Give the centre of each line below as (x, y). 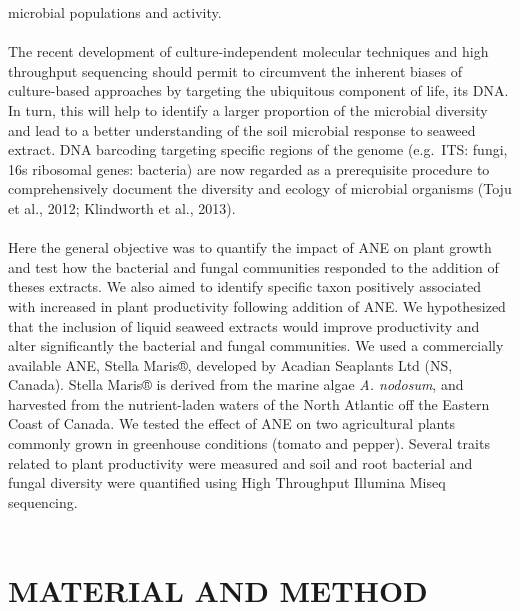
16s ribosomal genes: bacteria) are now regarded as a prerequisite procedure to (249, 168)
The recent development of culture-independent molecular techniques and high (248, 51)
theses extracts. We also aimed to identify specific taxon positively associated (245, 286)
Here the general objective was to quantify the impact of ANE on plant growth (250, 247)
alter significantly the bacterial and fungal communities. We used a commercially (256, 345)
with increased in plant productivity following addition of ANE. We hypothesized (257, 305)
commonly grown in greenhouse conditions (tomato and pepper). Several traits (249, 443)
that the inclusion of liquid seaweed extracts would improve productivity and (244, 325)
